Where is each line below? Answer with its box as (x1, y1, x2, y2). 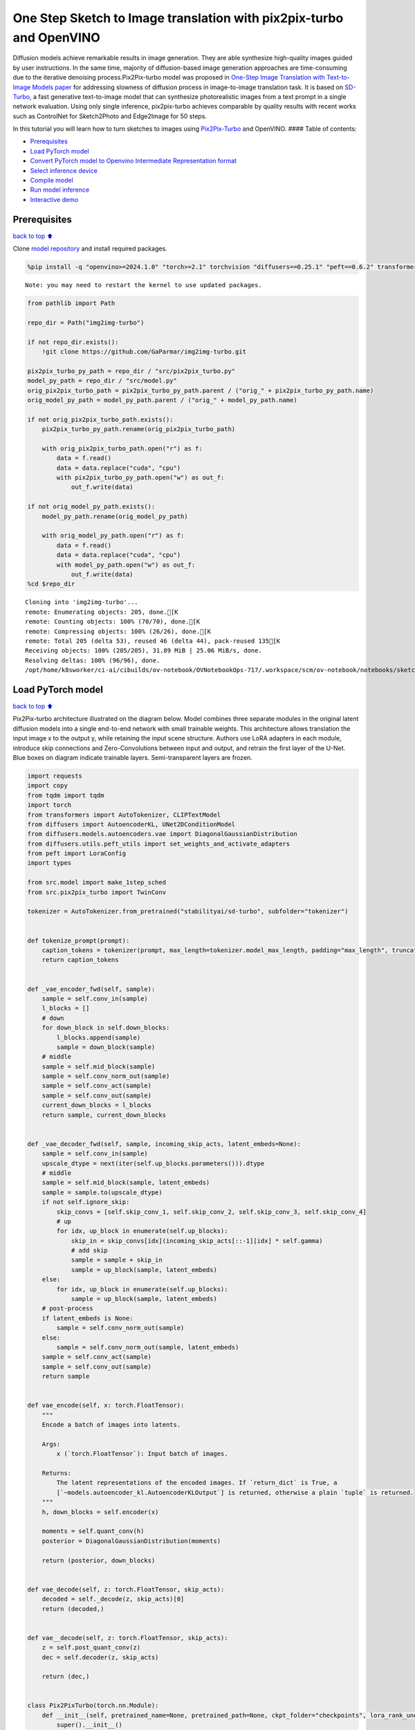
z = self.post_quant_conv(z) (41, 1643, 141, 1652)
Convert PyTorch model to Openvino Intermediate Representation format (30, 156, 237, 165)
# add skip (71, 1246, 109, 1255)
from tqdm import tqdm (27, 791, 104, 799)
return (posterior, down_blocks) (41, 1556, 156, 1564)
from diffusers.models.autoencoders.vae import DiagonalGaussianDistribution (27, 830, 297, 838)
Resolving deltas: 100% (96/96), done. (25, 656, 160, 664)
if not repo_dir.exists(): (27, 338, 119, 346)
